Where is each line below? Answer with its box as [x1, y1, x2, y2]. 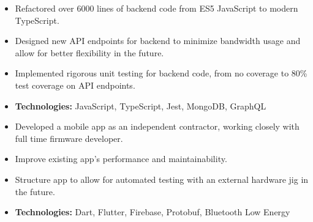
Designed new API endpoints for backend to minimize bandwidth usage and [15, 34, 301, 47]
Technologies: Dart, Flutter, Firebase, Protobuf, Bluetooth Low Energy [15, 205, 290, 218]
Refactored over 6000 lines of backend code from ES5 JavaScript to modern [15, 2, 298, 14]
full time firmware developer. [15, 131, 123, 144]
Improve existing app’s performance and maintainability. [15, 152, 227, 165]
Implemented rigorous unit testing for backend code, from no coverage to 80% [15, 67, 307, 80]
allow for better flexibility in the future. [15, 46, 164, 59]
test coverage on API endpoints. [15, 78, 135, 91]
